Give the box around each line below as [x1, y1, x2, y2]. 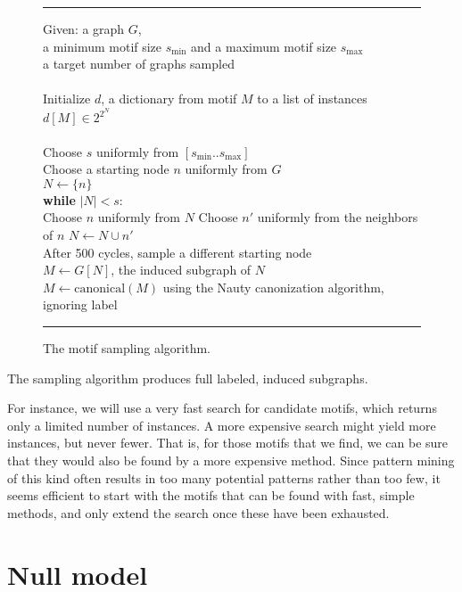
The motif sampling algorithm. [43, 338, 210, 357]
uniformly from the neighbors [257, 208, 418, 226]
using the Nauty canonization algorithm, [162, 277, 384, 296]
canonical [74, 282, 126, 295]
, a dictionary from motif [101, 89, 237, 108]
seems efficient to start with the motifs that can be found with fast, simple [7, 486, 415, 505]
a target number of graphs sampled [43, 54, 235, 73]
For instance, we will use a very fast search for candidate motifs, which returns [7, 399, 437, 417]
